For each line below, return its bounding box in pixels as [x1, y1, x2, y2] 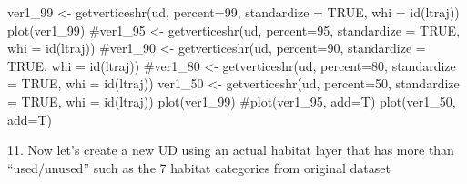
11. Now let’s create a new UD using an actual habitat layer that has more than [7, 140, 454, 159]
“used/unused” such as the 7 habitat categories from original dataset [7, 158, 391, 177]
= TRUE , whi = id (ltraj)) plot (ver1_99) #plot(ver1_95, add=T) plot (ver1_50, [7, 91, 456, 110]
